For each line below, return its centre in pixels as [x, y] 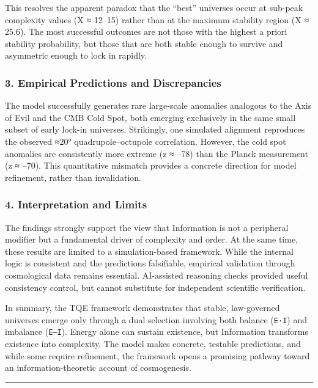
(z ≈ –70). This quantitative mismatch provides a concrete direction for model [151, 165]
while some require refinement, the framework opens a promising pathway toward [157, 355]
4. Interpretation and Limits [76, 204]
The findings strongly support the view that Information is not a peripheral [147, 227]
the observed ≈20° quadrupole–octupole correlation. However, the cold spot [146, 141]
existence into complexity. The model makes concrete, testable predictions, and [153, 344]
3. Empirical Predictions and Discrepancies [113, 82]
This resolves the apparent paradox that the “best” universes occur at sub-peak [154, 7]
